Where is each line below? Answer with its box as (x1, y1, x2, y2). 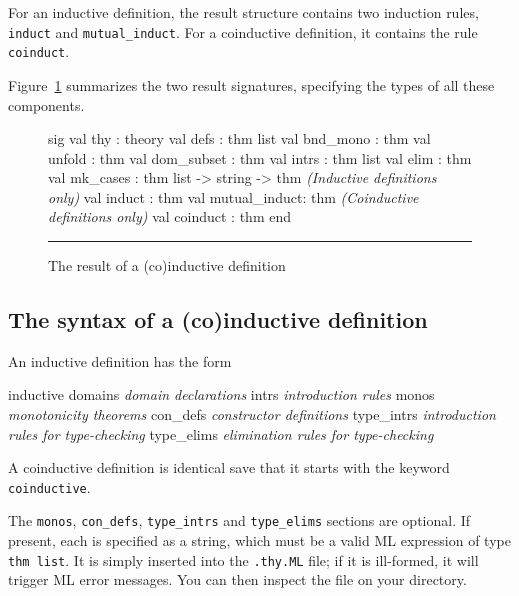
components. (8, 94, 85, 115)
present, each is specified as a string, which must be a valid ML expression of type (8, 530, 511, 551)
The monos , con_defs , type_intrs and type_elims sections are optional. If (8, 510, 471, 531)
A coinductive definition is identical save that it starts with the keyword (8, 457, 450, 478)
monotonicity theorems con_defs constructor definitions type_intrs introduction (8, 404, 496, 425)
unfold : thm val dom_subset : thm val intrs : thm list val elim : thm (48, 147, 472, 168)
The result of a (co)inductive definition (48, 255, 286, 276)
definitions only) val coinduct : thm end (48, 206, 291, 227)
